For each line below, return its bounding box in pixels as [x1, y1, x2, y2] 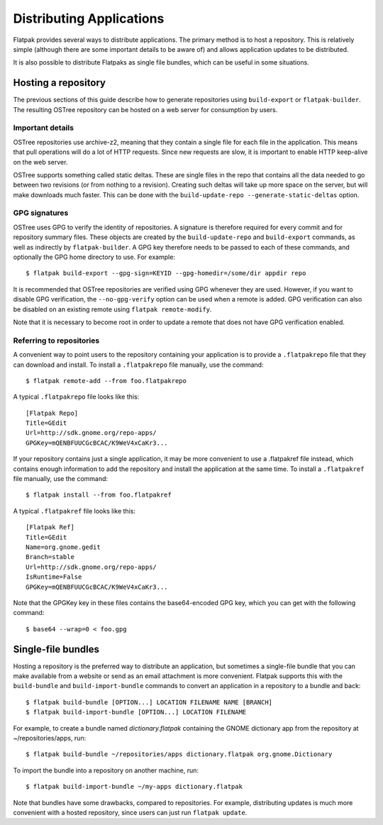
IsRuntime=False [26, 573, 82, 581]
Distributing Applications [13, 11, 165, 26]
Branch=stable [26, 553, 74, 561]
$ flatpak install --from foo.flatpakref [26, 491, 172, 499]
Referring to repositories [13, 336, 100, 345]
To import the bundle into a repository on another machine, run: [13, 766, 199, 775]
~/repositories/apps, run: [13, 733, 87, 742]
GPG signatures [13, 208, 69, 218]
